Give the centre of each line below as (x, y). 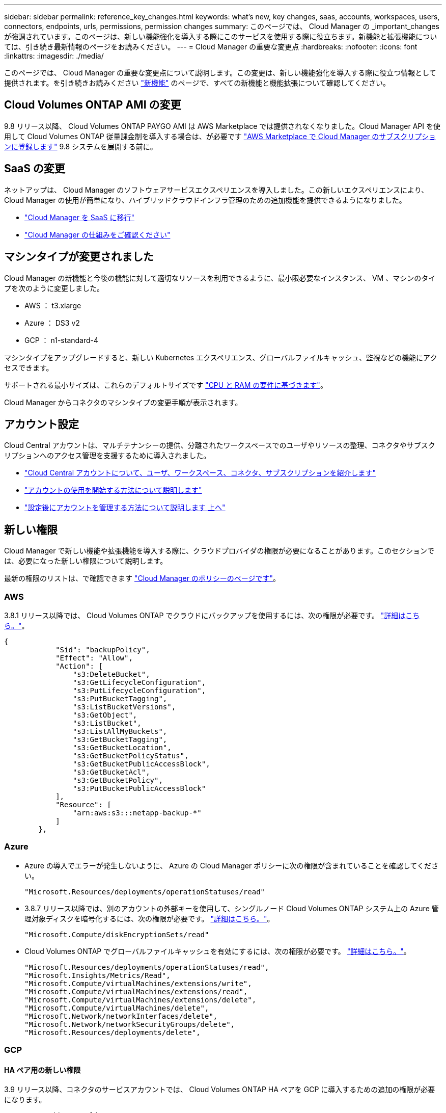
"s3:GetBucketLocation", (122, 747)
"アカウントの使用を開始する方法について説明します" (113, 490)
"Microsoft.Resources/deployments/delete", (113, 1032)
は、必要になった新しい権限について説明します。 (86, 561)
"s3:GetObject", (105, 715)
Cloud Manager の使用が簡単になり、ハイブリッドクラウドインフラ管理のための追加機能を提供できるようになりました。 (205, 200)
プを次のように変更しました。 (54, 288)
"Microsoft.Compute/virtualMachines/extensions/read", (136, 991)
